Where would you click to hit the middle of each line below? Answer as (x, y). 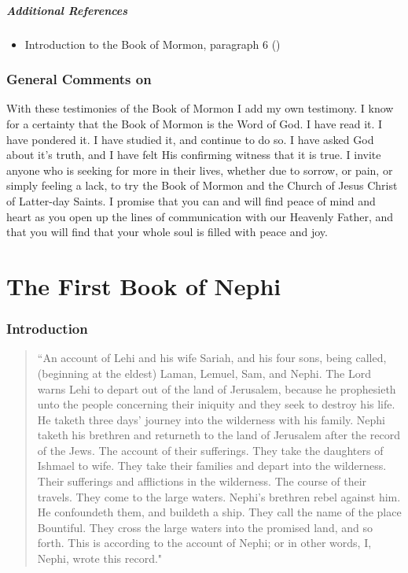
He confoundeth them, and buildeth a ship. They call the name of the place (219, 512)
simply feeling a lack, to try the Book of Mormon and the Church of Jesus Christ (202, 185)
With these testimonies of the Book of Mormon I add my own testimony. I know (200, 108)
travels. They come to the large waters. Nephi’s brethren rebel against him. (219, 496)
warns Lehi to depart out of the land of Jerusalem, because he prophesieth (217, 388)
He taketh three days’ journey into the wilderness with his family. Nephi (211, 419)
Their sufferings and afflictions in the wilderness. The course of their (202, 481)
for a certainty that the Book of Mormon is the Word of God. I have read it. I (195, 123)
